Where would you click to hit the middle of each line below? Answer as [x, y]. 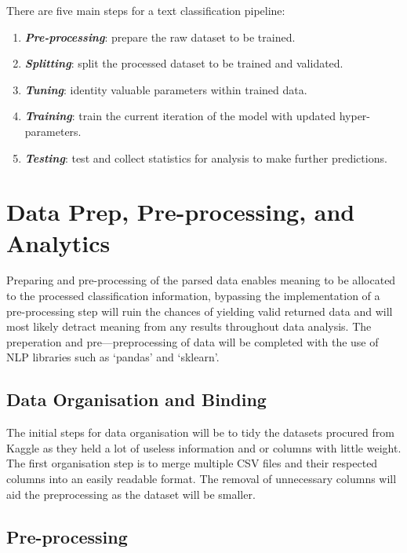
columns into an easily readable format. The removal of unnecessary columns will [202, 479]
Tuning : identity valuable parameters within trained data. [166, 89]
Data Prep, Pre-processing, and [181, 212]
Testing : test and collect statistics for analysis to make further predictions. [206, 157]
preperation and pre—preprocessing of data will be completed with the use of [193, 341]
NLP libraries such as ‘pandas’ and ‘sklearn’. [113, 357]
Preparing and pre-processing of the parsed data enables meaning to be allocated [201, 280]
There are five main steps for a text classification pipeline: [146, 10]
